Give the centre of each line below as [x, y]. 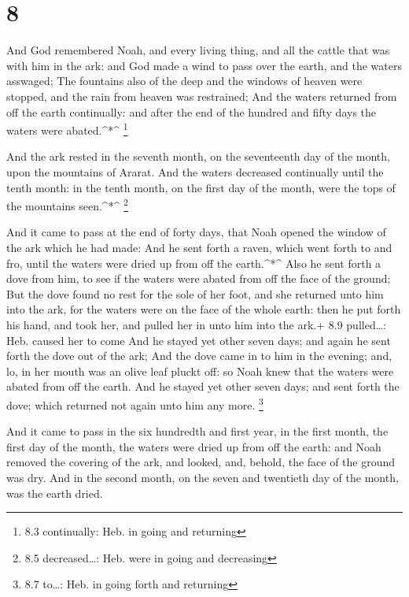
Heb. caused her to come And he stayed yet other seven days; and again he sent [199, 340]
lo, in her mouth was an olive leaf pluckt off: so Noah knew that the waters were [200, 371]
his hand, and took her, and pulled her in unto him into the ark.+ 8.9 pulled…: [196, 324]
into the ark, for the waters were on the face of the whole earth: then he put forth [204, 309]
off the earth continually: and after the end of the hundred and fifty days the [192, 111]
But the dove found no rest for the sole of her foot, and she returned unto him [195, 293]
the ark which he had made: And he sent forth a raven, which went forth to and [199, 247]
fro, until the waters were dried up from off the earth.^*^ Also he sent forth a [194, 263]
